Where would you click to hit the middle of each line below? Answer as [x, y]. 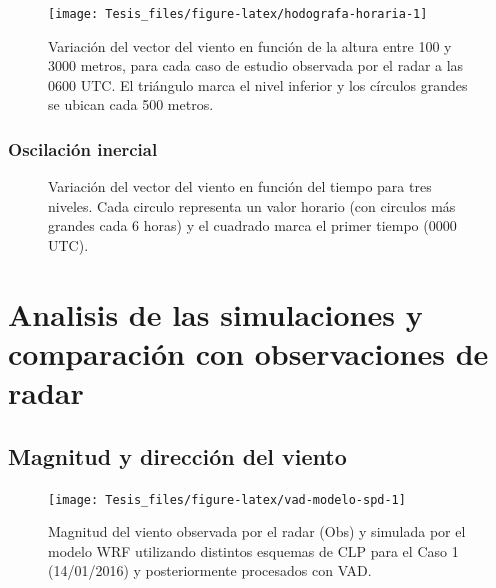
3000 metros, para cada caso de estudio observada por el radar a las [256, 65]
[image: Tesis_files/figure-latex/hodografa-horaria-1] [238, 14]
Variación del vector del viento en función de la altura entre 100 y [250, 45]
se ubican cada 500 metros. [131, 104]
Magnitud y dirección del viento [177, 455]
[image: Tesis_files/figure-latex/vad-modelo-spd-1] [227, 499]
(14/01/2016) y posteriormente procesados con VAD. [210, 570]
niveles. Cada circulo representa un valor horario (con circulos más [252, 205]
